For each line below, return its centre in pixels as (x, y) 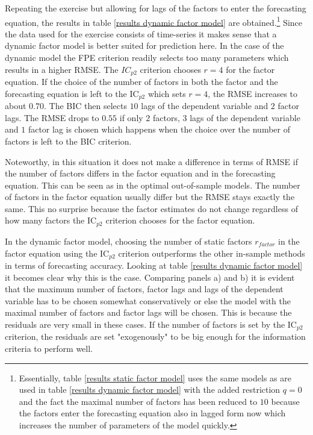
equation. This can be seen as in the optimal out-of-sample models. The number (153, 185)
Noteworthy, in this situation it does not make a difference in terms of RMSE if (151, 161)
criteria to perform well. (49, 348)
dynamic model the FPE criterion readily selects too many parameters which (147, 58)
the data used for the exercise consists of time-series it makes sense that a (141, 33)
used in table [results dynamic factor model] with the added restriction (150, 390)
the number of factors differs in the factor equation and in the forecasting (140, 173)
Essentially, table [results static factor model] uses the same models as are (155, 377)
